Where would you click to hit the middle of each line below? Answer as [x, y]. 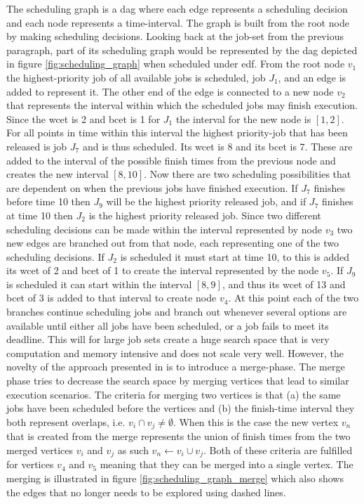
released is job [37, 146]
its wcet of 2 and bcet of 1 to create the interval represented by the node [163, 270]
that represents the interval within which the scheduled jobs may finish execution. [182, 105]
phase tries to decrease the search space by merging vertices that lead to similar [178, 381]
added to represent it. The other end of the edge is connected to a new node [170, 91]
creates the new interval [58, 174]
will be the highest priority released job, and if [206, 201]
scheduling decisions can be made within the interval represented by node [164, 229]
